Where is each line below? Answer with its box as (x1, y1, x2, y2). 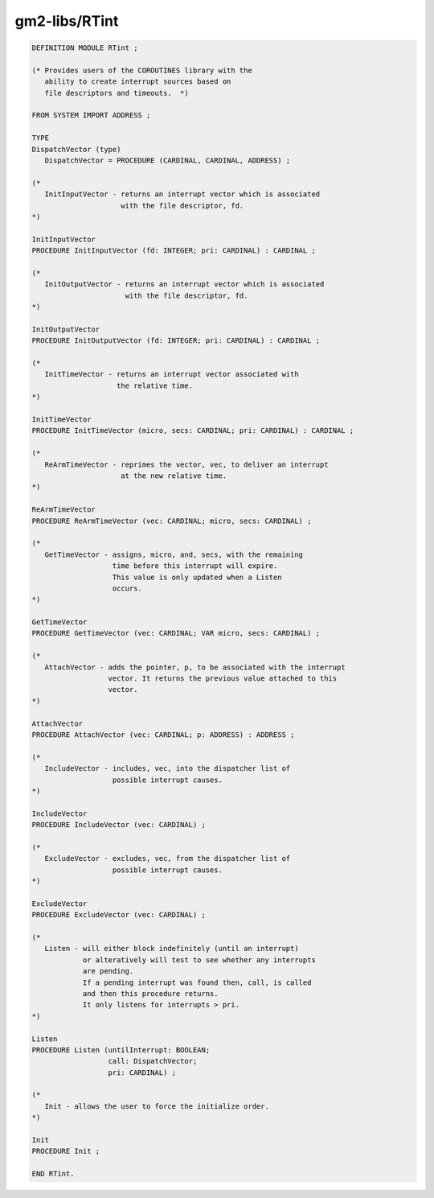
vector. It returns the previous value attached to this (108, 674, 338, 683)
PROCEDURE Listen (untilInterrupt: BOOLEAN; (31, 1045, 211, 1054)
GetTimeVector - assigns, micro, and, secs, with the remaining (44, 550, 304, 559)
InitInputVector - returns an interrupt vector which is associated (44, 190, 321, 199)
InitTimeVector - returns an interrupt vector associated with (44, 370, 299, 379)
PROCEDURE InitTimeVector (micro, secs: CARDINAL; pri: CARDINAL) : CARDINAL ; (31, 426, 354, 435)
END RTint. (31, 1169, 75, 1179)
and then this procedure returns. (82, 989, 219, 998)
